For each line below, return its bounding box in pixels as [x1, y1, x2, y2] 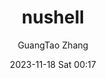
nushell [21, 6, 85, 29]
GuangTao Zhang [17, 39, 89, 51]
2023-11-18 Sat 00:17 [9, 58, 97, 70]
